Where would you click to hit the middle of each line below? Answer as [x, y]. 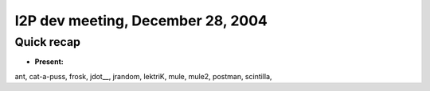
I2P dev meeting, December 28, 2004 [141, 21]
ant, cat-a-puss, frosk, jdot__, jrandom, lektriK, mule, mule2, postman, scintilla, [143, 76]
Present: [49, 62]
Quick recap [48, 42]
